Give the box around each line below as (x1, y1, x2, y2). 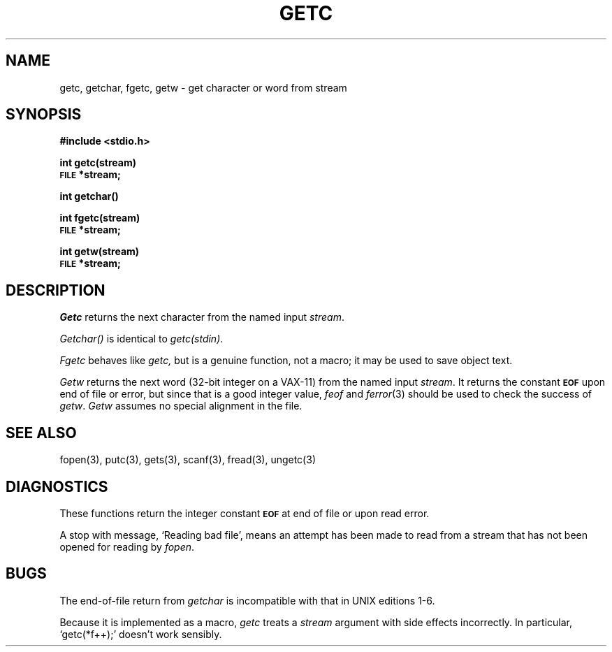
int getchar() (59, 190, 119, 203)
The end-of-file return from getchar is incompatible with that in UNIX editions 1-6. (59, 594, 435, 607)
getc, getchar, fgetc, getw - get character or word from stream (59, 81, 347, 94)
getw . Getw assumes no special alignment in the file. (59, 400, 303, 412)
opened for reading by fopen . (59, 540, 195, 553)
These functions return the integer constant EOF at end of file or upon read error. (59, 507, 430, 519)
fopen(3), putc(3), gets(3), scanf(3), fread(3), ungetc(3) (59, 454, 316, 466)
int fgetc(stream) (59, 212, 140, 224)
